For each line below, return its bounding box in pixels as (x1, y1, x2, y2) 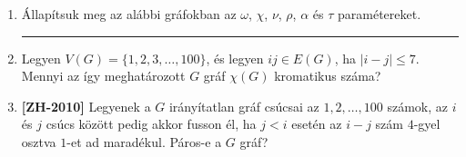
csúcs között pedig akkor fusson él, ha (46, 114, 257, 133)
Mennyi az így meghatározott (21, 66, 186, 85)
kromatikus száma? (274, 66, 381, 85)
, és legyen (206, 48, 264, 67)
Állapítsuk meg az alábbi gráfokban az (21, 5, 237, 23)
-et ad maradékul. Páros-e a (66, 132, 222, 151)
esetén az (291, 114, 342, 133)
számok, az (387, 96, 449, 115)
